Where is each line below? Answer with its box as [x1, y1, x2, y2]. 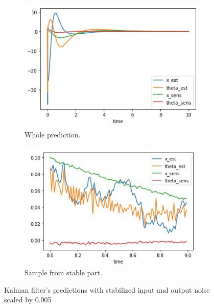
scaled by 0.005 [4, 294, 52, 305]
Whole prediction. [25, 129, 81, 140]
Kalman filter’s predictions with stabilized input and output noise [4, 284, 210, 295]
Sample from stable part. [25, 267, 103, 278]
